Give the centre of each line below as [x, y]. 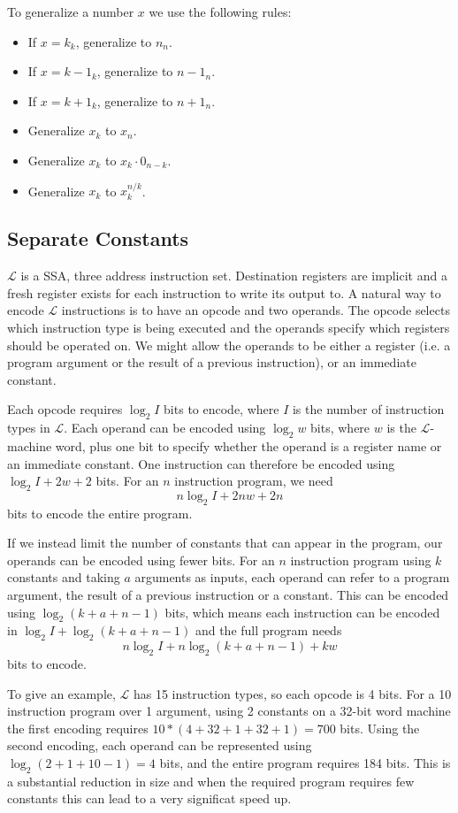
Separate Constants [98, 238]
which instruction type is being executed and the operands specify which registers [229, 327]
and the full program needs [268, 630]
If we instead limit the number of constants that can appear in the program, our [225, 543]
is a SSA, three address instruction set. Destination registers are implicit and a [234, 276]
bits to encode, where [221, 409]
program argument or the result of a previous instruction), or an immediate [212, 362]
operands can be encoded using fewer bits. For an [141, 560]
